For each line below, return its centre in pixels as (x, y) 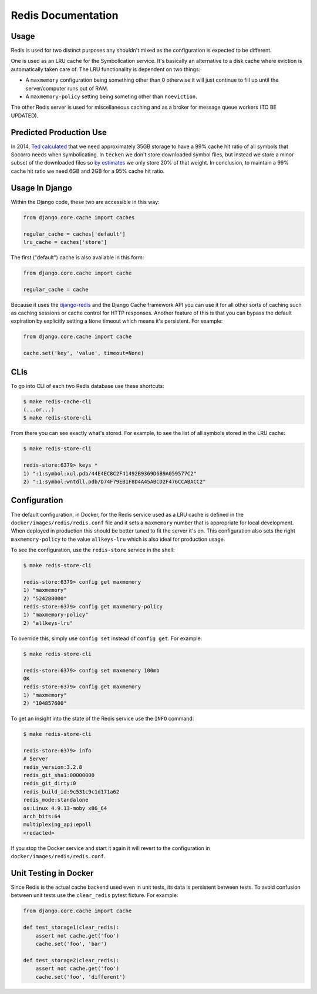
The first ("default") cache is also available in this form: (77, 257)
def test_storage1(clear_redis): (71, 928)
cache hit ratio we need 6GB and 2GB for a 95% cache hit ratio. (88, 171)
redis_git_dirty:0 (50, 784)
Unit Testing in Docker (52, 873)
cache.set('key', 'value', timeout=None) (84, 353)
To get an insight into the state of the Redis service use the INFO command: (102, 719)
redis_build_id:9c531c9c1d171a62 (71, 791)
